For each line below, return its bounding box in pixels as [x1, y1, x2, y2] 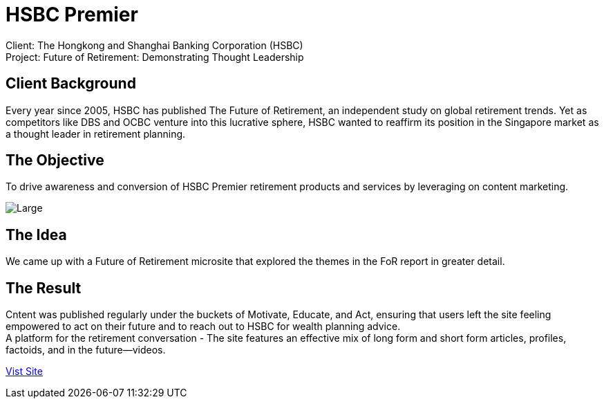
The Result [6, 279, 82, 297]
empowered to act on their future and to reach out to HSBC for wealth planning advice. [6, 320, 401, 333]
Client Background [6, 75, 136, 93]
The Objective [6, 151, 104, 169]
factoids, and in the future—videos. [6, 344, 166, 356]
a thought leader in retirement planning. [6, 127, 186, 140]
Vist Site [6, 365, 43, 378]
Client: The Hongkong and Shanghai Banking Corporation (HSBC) [6, 39, 303, 51]
